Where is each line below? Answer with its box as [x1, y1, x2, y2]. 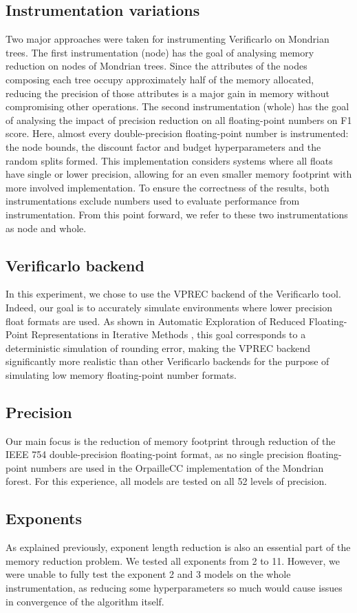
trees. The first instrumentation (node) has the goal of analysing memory [6, 45, 314, 59]
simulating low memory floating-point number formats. [6, 367, 237, 382]
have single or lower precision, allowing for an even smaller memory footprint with [6, 167, 352, 181]
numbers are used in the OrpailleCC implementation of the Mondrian [30, 460, 324, 475]
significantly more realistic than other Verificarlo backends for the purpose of [6, 354, 329, 368]
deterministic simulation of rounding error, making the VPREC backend [6, 340, 311, 355]
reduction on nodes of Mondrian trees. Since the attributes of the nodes [6, 59, 307, 73]
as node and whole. [6, 220, 87, 235]
